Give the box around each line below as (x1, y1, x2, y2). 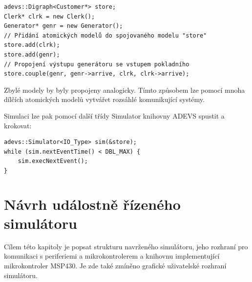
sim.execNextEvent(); (18, 158, 88, 165)
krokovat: (4, 120, 32, 130)
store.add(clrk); (4, 41, 60, 49)
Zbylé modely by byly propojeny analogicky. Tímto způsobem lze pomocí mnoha (4, 84, 245, 95)
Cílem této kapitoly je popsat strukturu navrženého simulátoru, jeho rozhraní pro (4, 241, 248, 251)
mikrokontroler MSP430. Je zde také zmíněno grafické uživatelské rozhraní (4, 261, 227, 270)
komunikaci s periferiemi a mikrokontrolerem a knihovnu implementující (4, 251, 220, 261)
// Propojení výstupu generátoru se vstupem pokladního (4, 60, 189, 68)
